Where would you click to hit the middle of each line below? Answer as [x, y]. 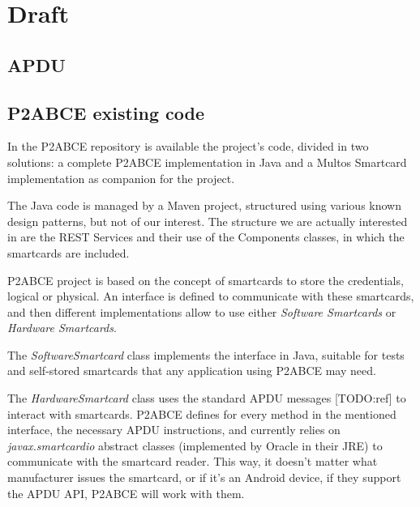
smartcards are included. [69, 252]
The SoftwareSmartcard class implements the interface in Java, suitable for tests [206, 354]
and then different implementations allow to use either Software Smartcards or [202, 311]
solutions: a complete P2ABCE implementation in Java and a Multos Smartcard [207, 162]
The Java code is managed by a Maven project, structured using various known [204, 205]
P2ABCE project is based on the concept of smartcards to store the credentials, [206, 280]
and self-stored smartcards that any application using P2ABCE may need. [192, 371]
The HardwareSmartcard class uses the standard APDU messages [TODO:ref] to [207, 398]
